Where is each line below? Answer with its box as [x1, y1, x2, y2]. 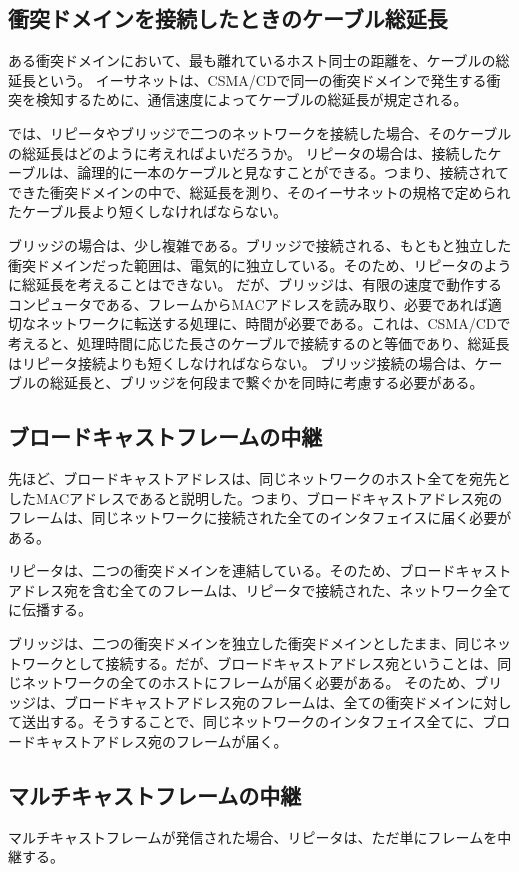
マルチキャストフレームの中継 [8, 780, 302, 811]
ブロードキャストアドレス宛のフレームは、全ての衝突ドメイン [63, 691, 470, 712]
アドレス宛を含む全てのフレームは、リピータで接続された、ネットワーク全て [8, 579, 512, 600]
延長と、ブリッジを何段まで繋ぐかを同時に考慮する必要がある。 [63, 372, 484, 393]
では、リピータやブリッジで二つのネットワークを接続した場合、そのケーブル [8, 122, 512, 143]
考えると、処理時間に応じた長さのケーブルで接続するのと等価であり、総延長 [8, 332, 510, 353]
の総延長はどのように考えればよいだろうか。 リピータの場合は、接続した [8, 142, 488, 163]
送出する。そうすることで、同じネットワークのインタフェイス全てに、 [21, 711, 483, 732]
